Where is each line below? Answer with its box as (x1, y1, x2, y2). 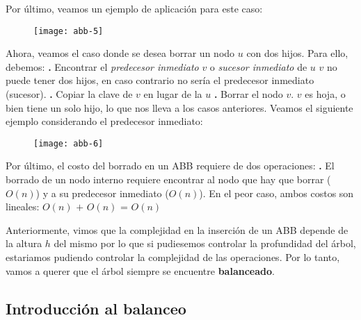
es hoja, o (305, 87, 346, 101)
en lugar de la (143, 87, 202, 101)
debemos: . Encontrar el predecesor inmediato (6, 59, 199, 74)
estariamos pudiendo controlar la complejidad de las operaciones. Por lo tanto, (6, 250, 340, 264)
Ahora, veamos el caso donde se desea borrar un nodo (6, 46, 235, 60)
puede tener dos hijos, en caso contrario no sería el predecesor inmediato (6, 73, 314, 87)
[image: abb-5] (33, 26, 104, 36)
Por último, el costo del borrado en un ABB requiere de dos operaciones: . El (6, 158, 335, 173)
